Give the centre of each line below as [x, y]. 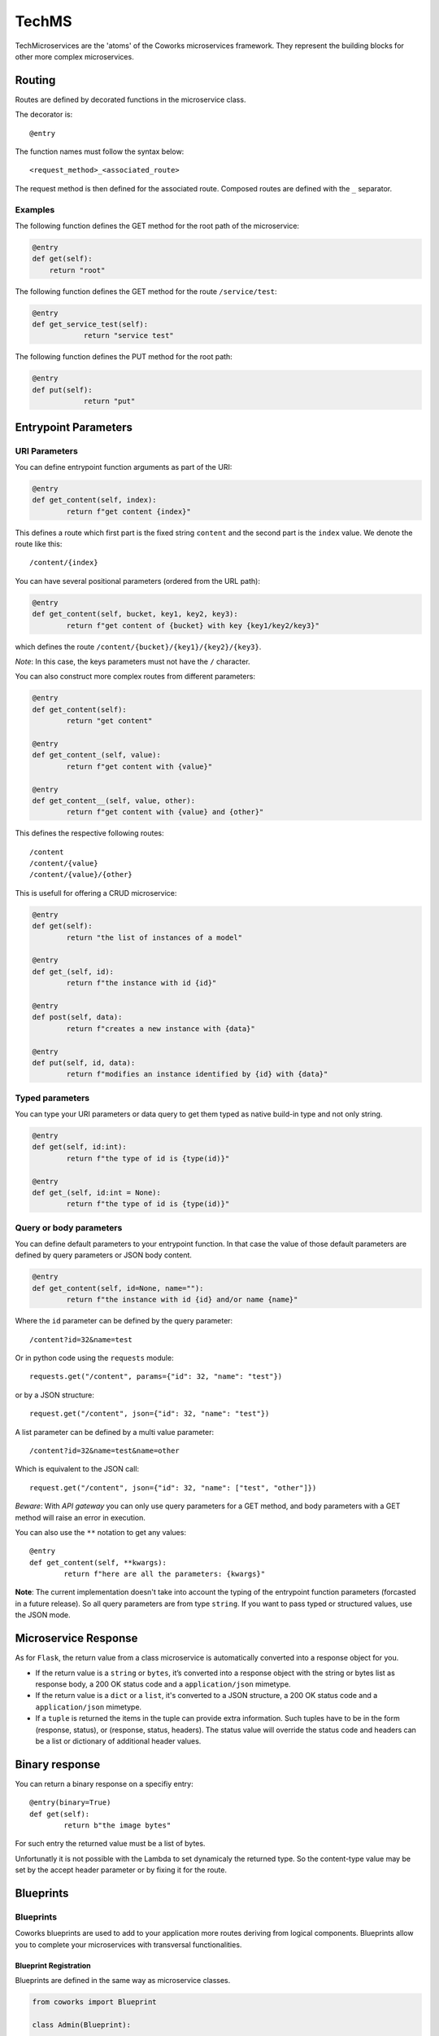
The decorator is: [44, 115]
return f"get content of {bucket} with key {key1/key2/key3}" [193, 625]
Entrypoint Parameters [74, 427]
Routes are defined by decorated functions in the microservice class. [130, 99]
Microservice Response [76, 1638]
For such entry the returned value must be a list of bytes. [110, 1844]
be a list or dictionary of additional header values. [118, 1741]
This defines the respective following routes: [89, 833]
